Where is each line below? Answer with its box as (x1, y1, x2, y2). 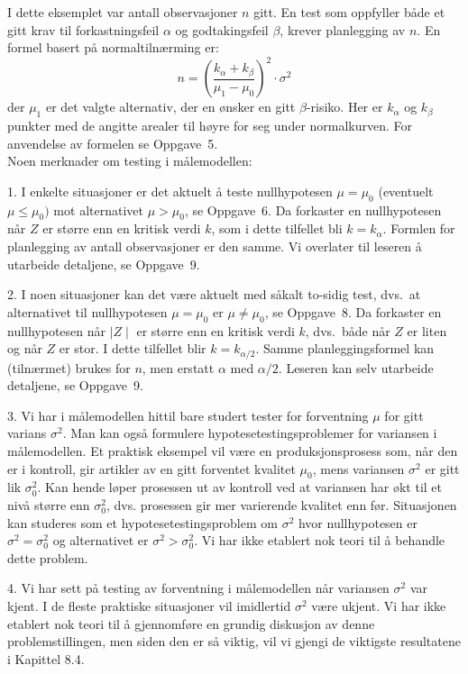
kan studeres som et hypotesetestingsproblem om (7, 513, 278, 532)
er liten (407, 321, 447, 340)
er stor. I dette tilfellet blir (59, 339, 206, 358)
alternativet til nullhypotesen (7, 302, 168, 321)
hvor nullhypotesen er (298, 513, 418, 532)
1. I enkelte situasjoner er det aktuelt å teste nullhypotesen (7, 181, 333, 200)
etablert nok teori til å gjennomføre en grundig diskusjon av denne (7, 614, 375, 633)
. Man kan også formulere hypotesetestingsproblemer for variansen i (62, 424, 437, 442)
